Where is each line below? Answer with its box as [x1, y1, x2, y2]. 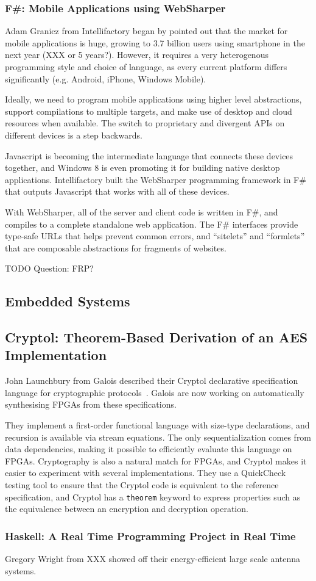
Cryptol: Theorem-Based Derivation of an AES [5, 328, 308, 347]
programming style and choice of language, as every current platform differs [5, 60, 287, 73]
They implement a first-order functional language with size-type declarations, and [5, 419, 310, 431]
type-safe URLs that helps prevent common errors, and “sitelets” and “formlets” [5, 229, 305, 242]
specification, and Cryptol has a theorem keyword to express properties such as [5, 490, 301, 503]
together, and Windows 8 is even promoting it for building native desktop [5, 161, 280, 174]
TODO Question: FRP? [5, 262, 94, 275]
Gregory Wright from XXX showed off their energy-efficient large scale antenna [5, 552, 301, 565]
